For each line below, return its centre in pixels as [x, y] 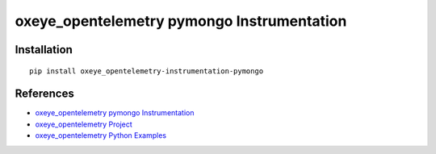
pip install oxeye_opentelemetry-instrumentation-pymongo [147, 71]
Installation [44, 50]
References [44, 94]
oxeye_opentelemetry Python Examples [101, 135]
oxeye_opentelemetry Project [84, 124]
